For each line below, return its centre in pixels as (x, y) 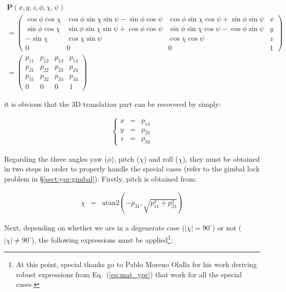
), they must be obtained (221, 158)
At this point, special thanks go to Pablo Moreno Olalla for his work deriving (136, 264)
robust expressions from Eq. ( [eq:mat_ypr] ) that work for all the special (129, 274)
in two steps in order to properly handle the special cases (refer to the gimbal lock (132, 169)
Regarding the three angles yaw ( (56, 158)
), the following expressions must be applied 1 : (102, 239)
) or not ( (227, 228)
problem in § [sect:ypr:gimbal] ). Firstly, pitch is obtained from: (101, 178)
